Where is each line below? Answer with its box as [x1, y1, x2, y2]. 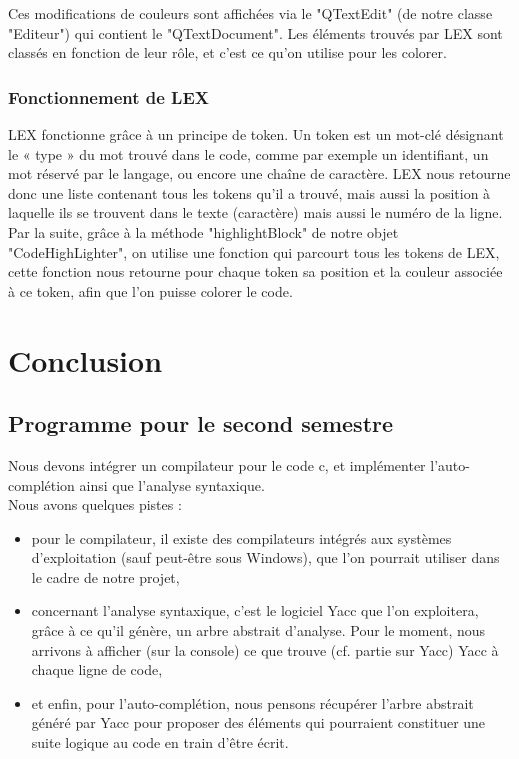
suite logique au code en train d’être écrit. [31, 732, 289, 753]
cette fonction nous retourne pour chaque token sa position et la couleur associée [8, 261, 503, 282]
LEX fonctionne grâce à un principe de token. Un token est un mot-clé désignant [8, 124, 504, 144]
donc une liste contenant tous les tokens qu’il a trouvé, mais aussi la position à [8, 182, 491, 203]
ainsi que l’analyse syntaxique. [79, 474, 265, 495]
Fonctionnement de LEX [8, 84, 210, 109]
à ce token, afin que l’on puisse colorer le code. [8, 280, 293, 301]
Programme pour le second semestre [8, 408, 394, 439]
